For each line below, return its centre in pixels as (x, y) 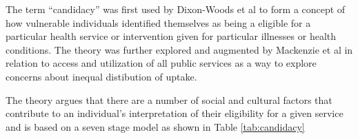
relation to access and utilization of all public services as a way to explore (161, 63)
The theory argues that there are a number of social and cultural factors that (169, 99)
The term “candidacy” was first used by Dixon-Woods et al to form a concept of (176, 9)
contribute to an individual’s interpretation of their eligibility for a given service (175, 113)
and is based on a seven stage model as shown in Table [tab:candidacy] (155, 126)
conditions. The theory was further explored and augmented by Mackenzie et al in (179, 49)
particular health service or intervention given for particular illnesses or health (171, 36)
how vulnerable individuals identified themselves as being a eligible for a (158, 22)
